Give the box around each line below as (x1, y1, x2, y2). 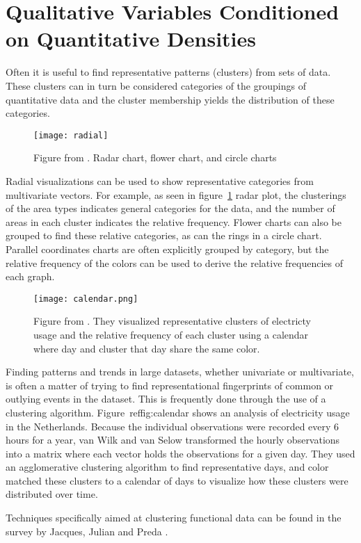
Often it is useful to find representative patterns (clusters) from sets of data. (6, 65, 331, 79)
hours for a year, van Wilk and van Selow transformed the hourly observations (6, 432, 340, 447)
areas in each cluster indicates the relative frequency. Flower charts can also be (6, 214, 342, 229)
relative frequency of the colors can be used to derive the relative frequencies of (6, 255, 343, 270)
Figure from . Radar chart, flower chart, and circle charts (33, 150, 277, 165)
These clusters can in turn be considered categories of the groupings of (6, 78, 306, 92)
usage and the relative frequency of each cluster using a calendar (33, 327, 309, 341)
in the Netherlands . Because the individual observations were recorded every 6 (6, 419, 339, 433)
